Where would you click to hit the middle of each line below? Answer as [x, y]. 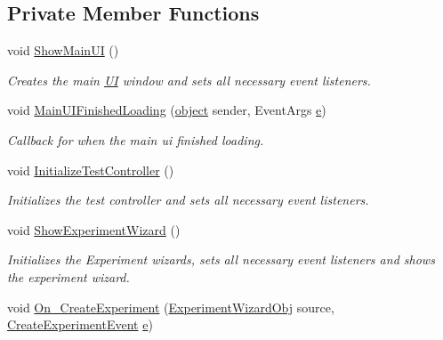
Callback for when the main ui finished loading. [136, 139]
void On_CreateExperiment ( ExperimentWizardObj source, [171, 307]
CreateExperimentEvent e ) [80, 324]
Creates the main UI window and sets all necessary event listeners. [189, 80]
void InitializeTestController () [91, 170]
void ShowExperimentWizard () [94, 229]
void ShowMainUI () [63, 50]
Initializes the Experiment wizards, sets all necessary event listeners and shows [221, 259]
